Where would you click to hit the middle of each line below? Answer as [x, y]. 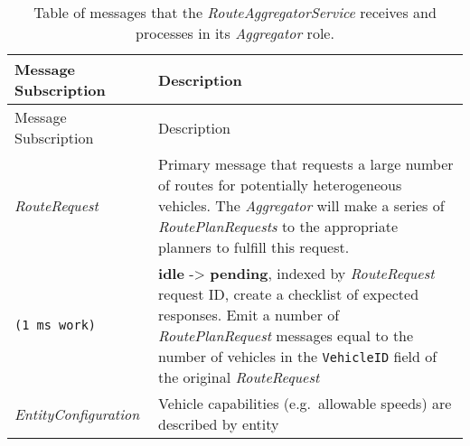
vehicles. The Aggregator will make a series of [301, 205]
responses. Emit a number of [249, 315]
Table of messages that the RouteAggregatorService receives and [235, 12]
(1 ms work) [56, 325]
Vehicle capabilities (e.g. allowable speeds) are [305, 403]
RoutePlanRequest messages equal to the [286, 335]
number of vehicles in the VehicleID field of [298, 356]
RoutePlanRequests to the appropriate [278, 226]
